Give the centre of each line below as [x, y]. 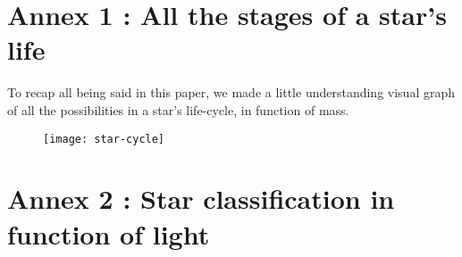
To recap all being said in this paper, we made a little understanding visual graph [231, 92]
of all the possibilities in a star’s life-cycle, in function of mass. [178, 109]
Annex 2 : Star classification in [201, 199]
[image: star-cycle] [104, 139]
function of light [109, 233]
